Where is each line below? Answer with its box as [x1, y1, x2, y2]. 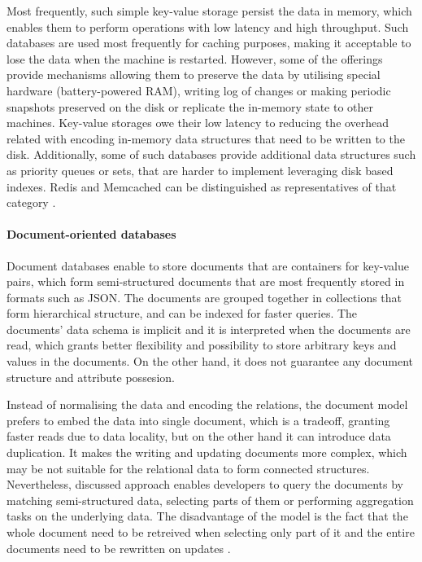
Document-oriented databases [7, 226, 176, 243]
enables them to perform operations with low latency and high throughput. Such [7, 18, 409, 35]
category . [7, 194, 56, 211]
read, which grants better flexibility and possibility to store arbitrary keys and [7, 336, 397, 353]
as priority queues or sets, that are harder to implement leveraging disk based [7, 161, 394, 178]
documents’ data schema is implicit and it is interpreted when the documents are [7, 320, 411, 337]
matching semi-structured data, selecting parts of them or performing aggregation [7, 491, 414, 508]
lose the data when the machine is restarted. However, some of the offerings [7, 50, 383, 67]
